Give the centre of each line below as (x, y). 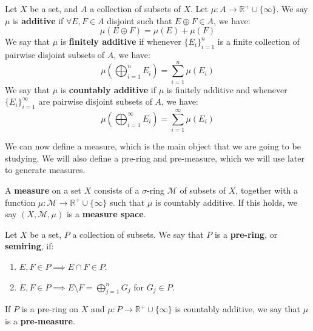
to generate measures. (45, 170)
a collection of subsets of (135, 8)
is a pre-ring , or (246, 234)
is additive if (38, 20)
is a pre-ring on (50, 309)
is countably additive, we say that (237, 309)
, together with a (267, 190)
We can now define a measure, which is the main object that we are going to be (153, 146)
